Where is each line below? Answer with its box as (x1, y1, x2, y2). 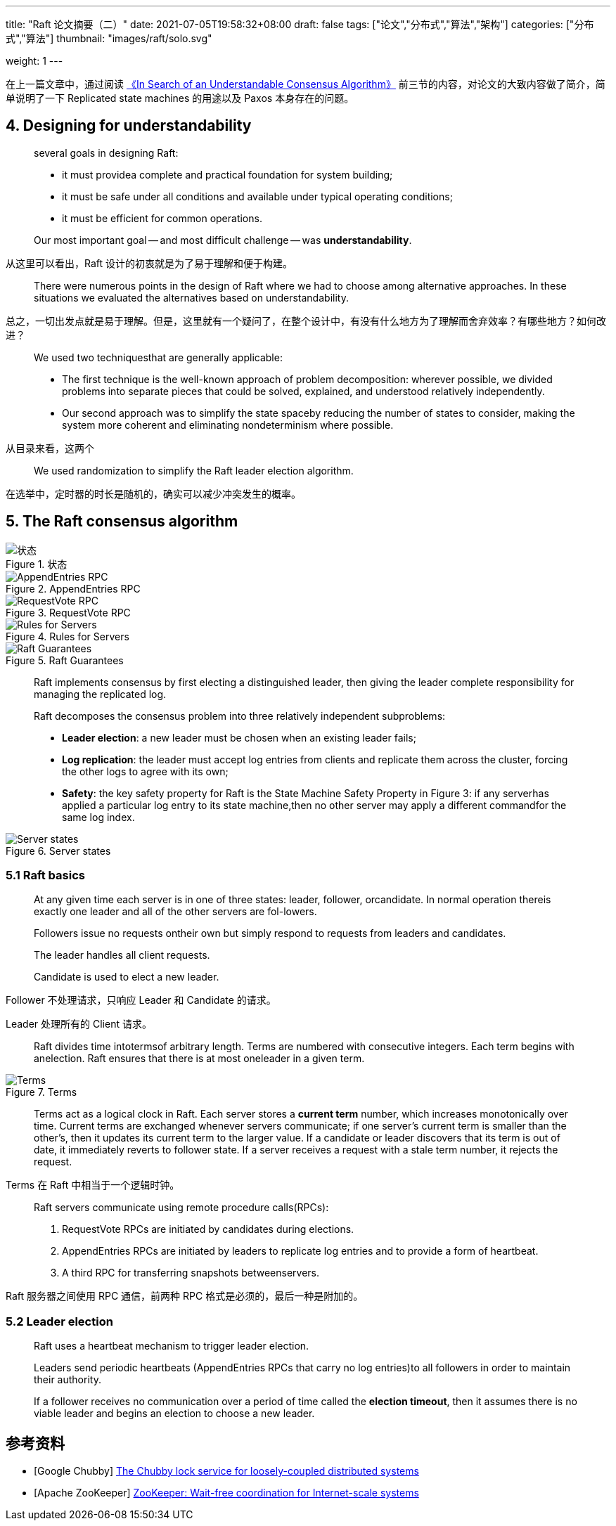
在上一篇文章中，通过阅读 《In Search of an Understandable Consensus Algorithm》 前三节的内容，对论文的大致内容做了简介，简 (6, 78, 605, 90)
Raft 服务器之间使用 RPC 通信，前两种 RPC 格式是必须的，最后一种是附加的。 (6, 1290, 364, 1302)
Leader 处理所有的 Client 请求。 (6, 1018, 152, 1030)
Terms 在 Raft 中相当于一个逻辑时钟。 (6, 1179, 180, 1191)
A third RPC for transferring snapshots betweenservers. (62, 1267, 320, 1279)
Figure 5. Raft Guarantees (6, 654, 124, 666)
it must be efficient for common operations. (62, 212, 262, 224)
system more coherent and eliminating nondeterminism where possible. (62, 418, 394, 431)
